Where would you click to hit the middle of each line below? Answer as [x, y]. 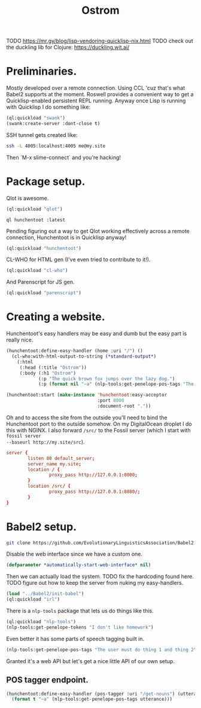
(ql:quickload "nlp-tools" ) [41, 622]
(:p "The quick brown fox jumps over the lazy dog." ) [106, 379]
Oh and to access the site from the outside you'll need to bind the [87, 417]
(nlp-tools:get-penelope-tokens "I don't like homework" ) [80, 627]
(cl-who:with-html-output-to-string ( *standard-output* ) [84, 356]
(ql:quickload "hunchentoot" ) [44, 248]
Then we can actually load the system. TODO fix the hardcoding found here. [100, 576]
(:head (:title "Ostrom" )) [53, 367]
